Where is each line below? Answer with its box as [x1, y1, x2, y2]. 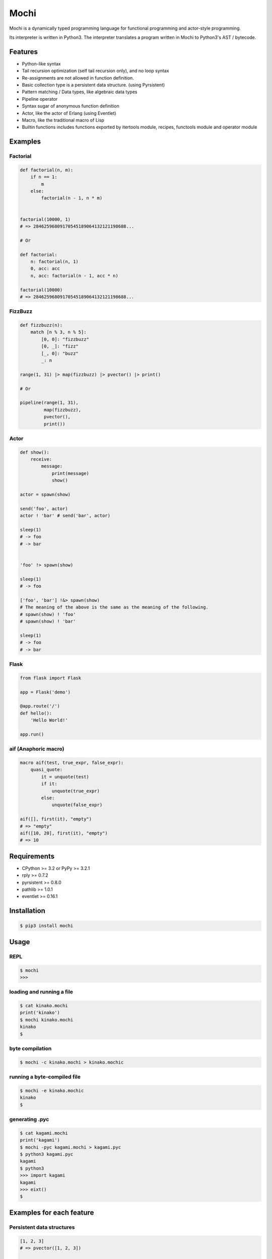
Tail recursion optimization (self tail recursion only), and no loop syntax [22, 68, 169, 74]
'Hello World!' [30, 718, 68, 723]
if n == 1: [30, 174, 57, 180]
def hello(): [20, 710, 52, 716]
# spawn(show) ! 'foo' [20, 611, 76, 617]
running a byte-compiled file [9, 1073, 81, 1080]
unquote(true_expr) [51, 788, 100, 794]
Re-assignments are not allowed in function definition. [22, 75, 134, 81]
